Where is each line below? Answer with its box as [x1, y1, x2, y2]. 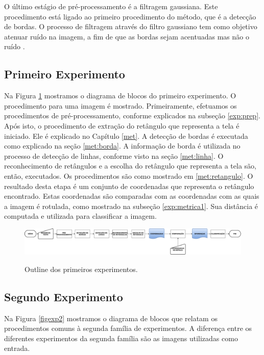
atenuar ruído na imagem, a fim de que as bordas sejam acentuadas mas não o [4, 31, 249, 41]
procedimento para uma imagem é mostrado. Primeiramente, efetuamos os [4, 100, 237, 111]
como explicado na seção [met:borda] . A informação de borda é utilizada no [4, 140, 241, 151]
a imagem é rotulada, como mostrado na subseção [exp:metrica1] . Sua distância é [4, 200, 258, 211]
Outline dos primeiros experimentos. [25, 263, 138, 274]
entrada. [4, 343, 30, 353]
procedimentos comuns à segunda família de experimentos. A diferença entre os [4, 323, 252, 333]
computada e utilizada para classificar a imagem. [4, 211, 157, 221]
